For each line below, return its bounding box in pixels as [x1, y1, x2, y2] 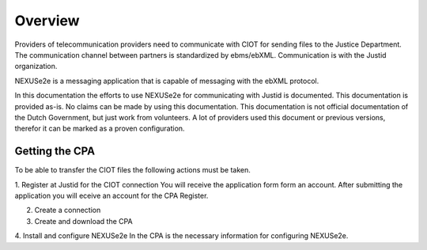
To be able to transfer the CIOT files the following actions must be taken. [14, 165, 251, 175]
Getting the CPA [14, 145, 95, 158]
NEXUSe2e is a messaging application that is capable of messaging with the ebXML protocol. [14, 76, 319, 85]
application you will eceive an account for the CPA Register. [14, 191, 209, 200]
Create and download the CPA [34, 216, 134, 225]
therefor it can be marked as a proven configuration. [14, 123, 185, 134]
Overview [14, 12, 80, 29]
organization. [14, 62, 58, 71]
